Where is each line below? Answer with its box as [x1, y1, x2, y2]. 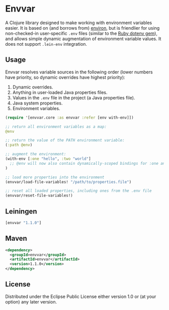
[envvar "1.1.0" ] [5, 220, 42, 225]
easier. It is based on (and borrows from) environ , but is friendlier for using [5, 25, 160, 31]
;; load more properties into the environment [5, 174, 105, 180]
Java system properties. [12, 100, 63, 106]
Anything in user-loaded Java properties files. [12, 89, 108, 95]
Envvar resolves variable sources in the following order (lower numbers [5, 69, 153, 75]
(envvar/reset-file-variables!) [5, 193, 73, 198]
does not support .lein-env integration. [5, 41, 87, 47]
